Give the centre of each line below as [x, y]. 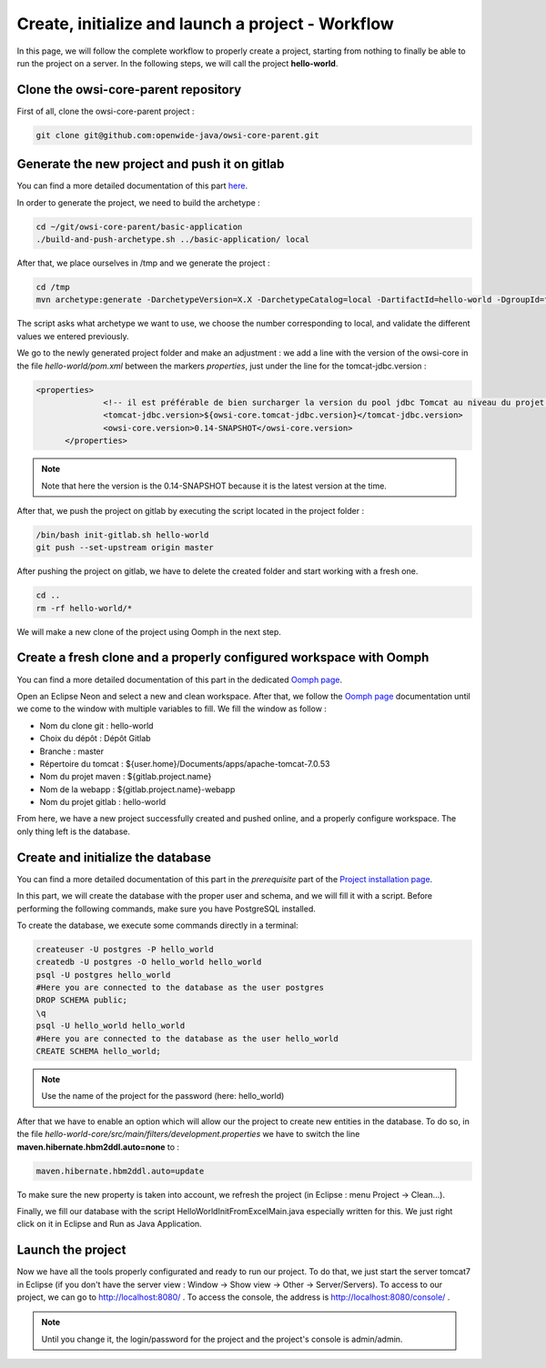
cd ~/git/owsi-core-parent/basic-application [139, 226]
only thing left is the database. [74, 831]
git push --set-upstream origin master [125, 548]
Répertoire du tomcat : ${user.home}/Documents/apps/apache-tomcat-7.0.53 [185, 763]
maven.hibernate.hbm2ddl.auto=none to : [98, 1147]
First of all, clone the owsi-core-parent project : [106, 111]
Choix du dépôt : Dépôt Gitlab [95, 739]
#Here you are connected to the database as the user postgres [180, 988]
